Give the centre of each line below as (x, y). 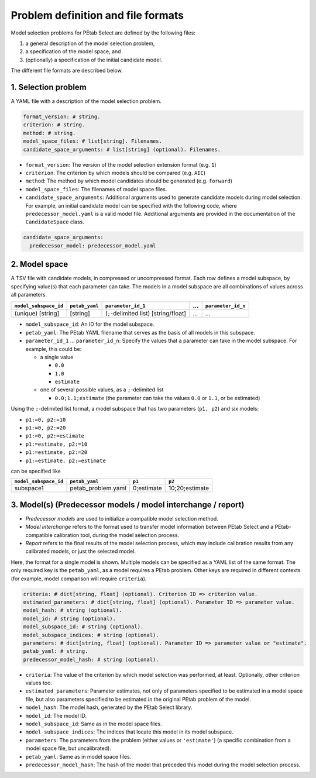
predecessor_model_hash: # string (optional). (91, 659)
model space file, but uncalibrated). (68, 748)
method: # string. (49, 133)
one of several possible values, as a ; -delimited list (102, 390)
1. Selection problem (49, 87)
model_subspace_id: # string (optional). (83, 627)
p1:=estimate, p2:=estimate (66, 460)
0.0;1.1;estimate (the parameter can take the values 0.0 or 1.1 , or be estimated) (157, 398)
